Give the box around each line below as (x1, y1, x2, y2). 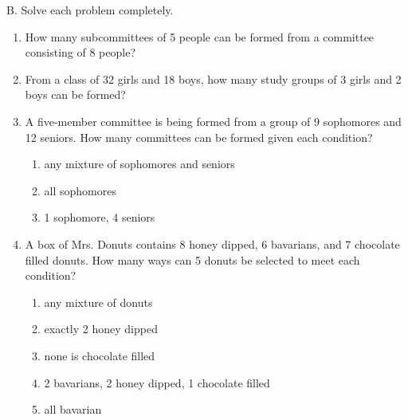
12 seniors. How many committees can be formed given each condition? (25, 128, 373, 145)
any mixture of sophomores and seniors (44, 155, 235, 172)
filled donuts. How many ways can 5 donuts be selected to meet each (25, 251, 360, 268)
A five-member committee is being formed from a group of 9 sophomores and (25, 112, 402, 129)
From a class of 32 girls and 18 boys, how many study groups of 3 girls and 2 (25, 70, 402, 87)
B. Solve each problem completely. (6, 2, 174, 18)
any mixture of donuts (44, 293, 153, 310)
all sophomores (44, 182, 117, 198)
